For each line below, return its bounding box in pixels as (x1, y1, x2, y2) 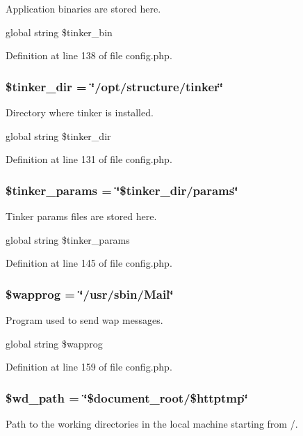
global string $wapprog (6, 336, 103, 350)
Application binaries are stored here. (6, 1, 161, 15)
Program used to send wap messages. (6, 313, 163, 327)
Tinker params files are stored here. (6, 209, 157, 223)
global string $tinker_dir (6, 128, 111, 143)
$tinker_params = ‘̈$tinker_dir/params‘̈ (6, 181, 238, 198)
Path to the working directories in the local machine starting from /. (6, 416, 298, 430)
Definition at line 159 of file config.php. (6, 359, 172, 374)
